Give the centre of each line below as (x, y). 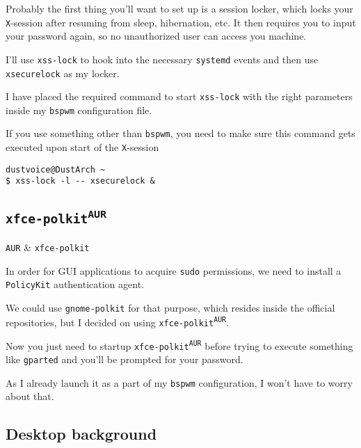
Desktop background (81, 434)
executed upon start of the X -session (82, 147)
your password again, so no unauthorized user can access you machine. (156, 36)
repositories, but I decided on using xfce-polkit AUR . (117, 322)
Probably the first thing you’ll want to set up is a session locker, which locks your (179, 8)
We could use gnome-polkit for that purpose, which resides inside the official (170, 307)
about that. (30, 396)
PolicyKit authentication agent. (75, 284)
